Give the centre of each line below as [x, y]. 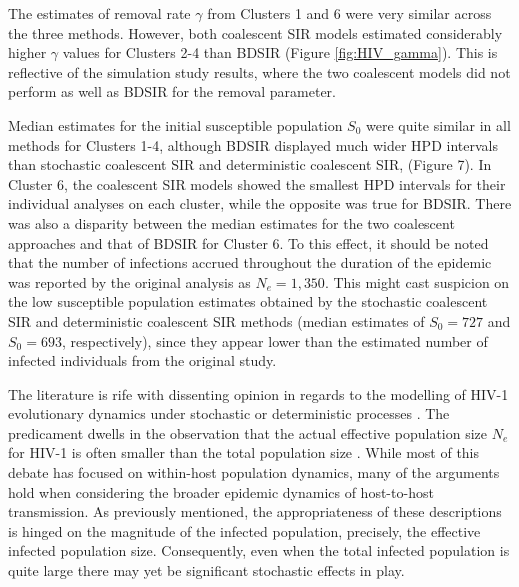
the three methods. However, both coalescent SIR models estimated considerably [255, 32]
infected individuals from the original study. [142, 360]
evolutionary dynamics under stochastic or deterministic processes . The [229, 413]
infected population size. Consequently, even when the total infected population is [259, 550]
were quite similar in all [438, 124]
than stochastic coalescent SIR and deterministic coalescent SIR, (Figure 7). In [250, 164]
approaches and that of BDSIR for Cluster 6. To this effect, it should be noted [248, 242]
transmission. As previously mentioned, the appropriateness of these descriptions [255, 511]
